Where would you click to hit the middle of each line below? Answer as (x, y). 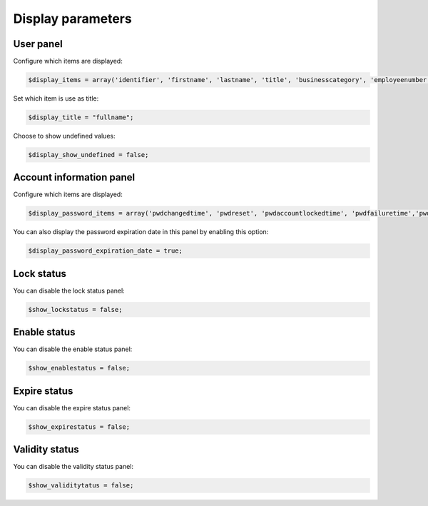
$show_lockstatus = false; (75, 309)
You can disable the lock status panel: (69, 290)
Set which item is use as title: (56, 98)
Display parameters (72, 19)
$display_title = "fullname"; (81, 117)
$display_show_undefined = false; (88, 155)
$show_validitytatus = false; (81, 486)
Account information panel (74, 177)
